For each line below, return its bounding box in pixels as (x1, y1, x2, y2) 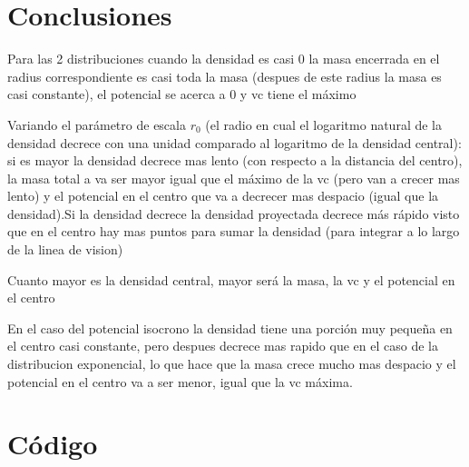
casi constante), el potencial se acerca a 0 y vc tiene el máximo (7, 84, 357, 104)
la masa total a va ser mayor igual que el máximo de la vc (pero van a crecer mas (7, 168, 460, 187)
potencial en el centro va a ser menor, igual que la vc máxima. (7, 372, 353, 391)
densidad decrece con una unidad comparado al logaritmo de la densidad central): (7, 133, 462, 152)
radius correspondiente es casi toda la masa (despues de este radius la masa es (7, 66, 442, 85)
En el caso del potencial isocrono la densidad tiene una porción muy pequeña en (7, 318, 453, 337)
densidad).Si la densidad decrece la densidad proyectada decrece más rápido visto (7, 204, 460, 223)
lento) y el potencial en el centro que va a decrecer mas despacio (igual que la (7, 186, 439, 205)
